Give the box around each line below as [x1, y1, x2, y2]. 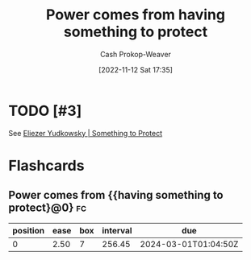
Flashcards [8, 156, 85, 175]
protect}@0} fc [8, 201, 87, 215]
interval [102, 225, 132, 236]
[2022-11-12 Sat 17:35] [98, 64, 174, 74]
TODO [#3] [8, 101, 82, 120]
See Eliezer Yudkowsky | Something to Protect [8, 128, 163, 138]
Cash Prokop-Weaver [99, 49, 172, 59]
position [12, 225, 45, 236]
